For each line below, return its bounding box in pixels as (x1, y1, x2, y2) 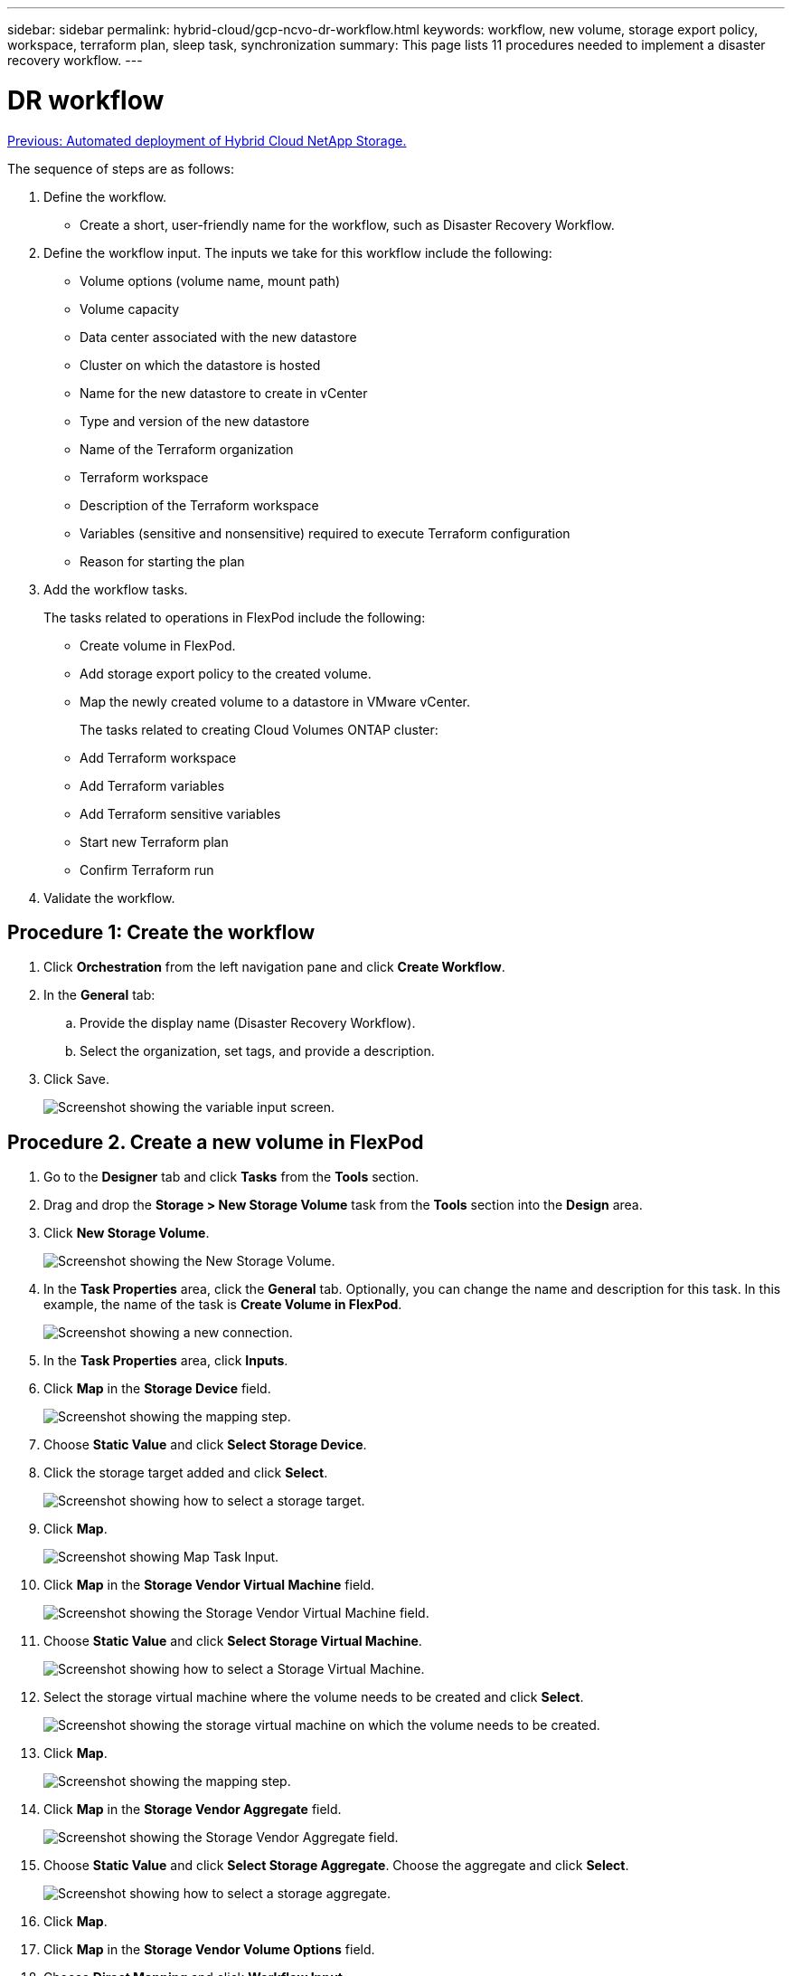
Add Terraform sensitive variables (80, 805, 281, 822)
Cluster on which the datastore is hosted (80, 356, 321, 373)
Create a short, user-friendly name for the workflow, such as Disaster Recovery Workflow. (80, 216, 615, 233)
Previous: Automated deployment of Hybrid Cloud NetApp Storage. (7, 132, 407, 148)
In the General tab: (43, 987, 156, 1003)
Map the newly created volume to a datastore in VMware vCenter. (80, 693, 471, 709)
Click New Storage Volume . (43, 1225, 210, 1241)
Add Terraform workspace (80, 749, 237, 765)
